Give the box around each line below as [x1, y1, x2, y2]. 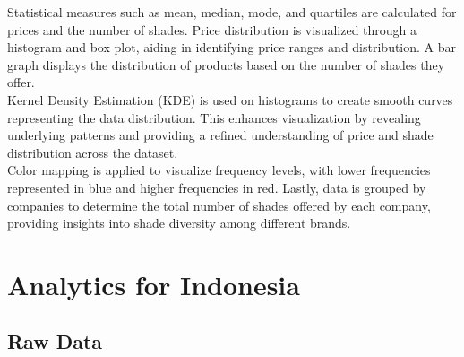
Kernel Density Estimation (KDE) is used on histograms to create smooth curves [7, 90, 453, 109]
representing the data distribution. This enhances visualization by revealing [7, 108, 421, 126]
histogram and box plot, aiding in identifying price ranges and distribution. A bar [7, 38, 457, 57]
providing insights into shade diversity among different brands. [7, 213, 351, 232]
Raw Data [7, 327, 103, 355]
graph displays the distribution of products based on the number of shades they [7, 55, 445, 74]
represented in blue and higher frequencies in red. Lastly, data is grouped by [7, 178, 426, 196]
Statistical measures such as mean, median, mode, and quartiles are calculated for [7, 3, 457, 21]
